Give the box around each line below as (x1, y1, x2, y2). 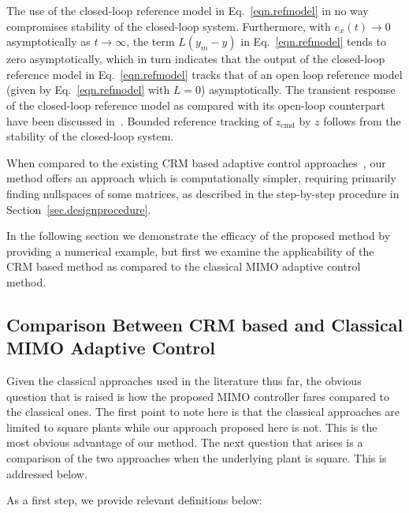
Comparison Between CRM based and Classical (6, 312, 403, 336)
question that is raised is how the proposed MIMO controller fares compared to (6, 388, 390, 404)
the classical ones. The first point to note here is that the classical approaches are (6, 403, 400, 420)
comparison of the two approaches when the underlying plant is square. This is (6, 450, 387, 466)
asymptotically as (6, 33, 91, 50)
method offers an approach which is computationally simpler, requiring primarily (6, 170, 396, 186)
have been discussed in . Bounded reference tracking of (6, 112, 272, 129)
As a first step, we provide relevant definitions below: (6, 492, 262, 508)
